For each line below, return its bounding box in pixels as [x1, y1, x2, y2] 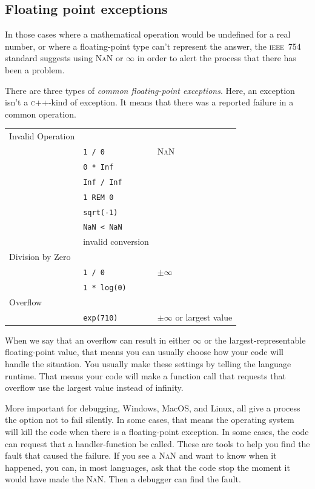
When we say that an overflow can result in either [5, 333, 190, 346]
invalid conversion [83, 235, 149, 248]
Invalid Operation [9, 130, 75, 142]
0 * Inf [83, 162, 114, 171]
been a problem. [5, 63, 65, 76]
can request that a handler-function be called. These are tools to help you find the [5, 437, 310, 450]
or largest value [175, 310, 233, 323]
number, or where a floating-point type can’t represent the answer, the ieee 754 [5, 39, 301, 52]
